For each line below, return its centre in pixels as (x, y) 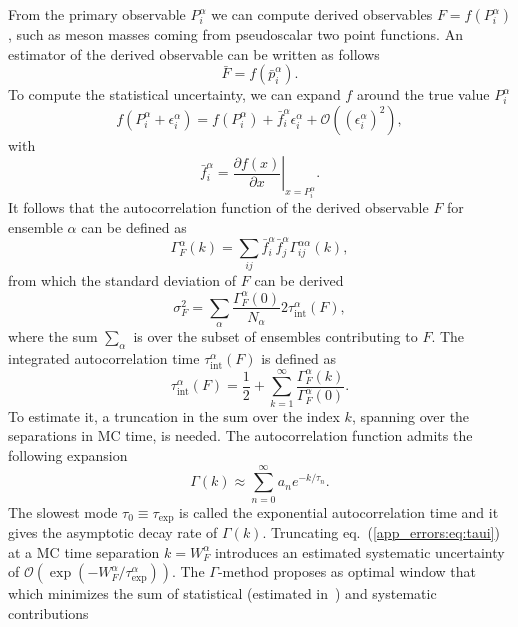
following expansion (68, 454)
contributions (48, 612)
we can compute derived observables (322, 14)
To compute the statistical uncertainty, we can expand (174, 94)
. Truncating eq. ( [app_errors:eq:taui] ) (381, 531)
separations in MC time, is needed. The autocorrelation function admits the (240, 435)
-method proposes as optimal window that (347, 571)
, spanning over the (410, 415)
